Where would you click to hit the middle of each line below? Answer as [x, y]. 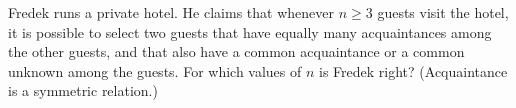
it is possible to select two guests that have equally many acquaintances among [250, 31]
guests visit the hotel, [443, 12]
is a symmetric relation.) [83, 90]
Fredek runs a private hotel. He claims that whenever [171, 12]
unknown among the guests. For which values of [155, 70]
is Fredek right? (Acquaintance [413, 70]
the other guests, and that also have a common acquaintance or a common [236, 51]
